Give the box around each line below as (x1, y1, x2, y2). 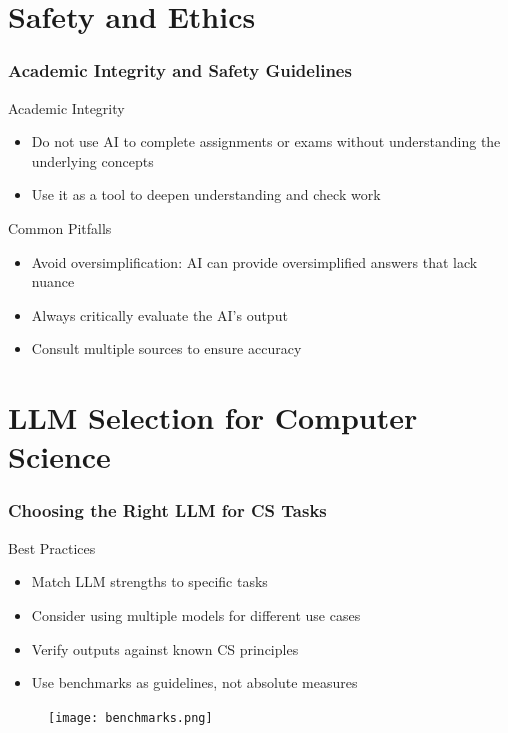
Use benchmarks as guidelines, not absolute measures (31, 672, 358, 693)
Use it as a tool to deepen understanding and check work (31, 184, 381, 205)
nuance (31, 271, 75, 292)
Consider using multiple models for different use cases (31, 604, 361, 625)
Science (8, 436, 111, 477)
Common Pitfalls (8, 217, 112, 238)
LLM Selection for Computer (8, 397, 418, 438)
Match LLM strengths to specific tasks (31, 571, 268, 592)
